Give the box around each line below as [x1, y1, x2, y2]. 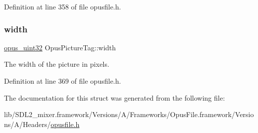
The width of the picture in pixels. [4, 59, 109, 69]
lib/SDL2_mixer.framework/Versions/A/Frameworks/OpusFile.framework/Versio [4, 109, 254, 120]
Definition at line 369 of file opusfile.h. [4, 76, 121, 86]
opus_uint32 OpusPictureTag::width [4, 42, 116, 52]
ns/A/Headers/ [4, 119, 51, 129]
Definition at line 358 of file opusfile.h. [4, 1, 121, 11]
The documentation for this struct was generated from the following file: [4, 92, 225, 103]
